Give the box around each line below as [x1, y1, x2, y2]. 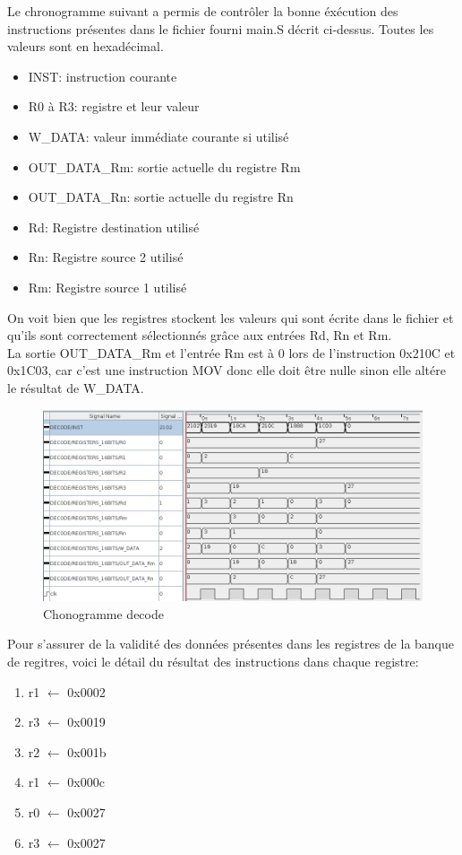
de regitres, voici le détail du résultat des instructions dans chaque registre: [7, 652, 419, 671]
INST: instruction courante [28, 66, 177, 85]
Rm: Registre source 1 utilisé [28, 277, 187, 296]
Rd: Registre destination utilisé [28, 217, 200, 236]
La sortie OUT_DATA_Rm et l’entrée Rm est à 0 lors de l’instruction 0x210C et [7, 343, 456, 362]
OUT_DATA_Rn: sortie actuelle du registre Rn [28, 188, 294, 206]
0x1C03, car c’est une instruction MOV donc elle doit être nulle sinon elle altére [7, 361, 446, 380]
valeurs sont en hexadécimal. [7, 37, 164, 56]
